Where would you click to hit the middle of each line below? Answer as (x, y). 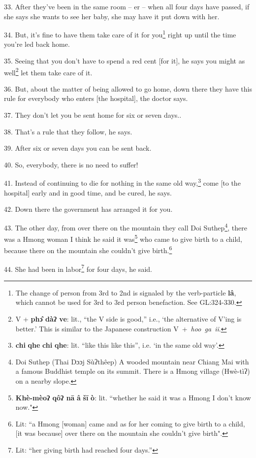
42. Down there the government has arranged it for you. (88, 209)
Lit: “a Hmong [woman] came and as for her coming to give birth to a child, (130, 423)
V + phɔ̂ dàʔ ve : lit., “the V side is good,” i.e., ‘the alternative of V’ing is (128, 319)
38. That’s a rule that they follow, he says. (68, 131)
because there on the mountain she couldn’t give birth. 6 (88, 250)
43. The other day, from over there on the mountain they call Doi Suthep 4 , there (126, 227)
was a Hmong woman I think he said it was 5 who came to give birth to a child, (123, 238)
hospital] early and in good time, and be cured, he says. (88, 192)
